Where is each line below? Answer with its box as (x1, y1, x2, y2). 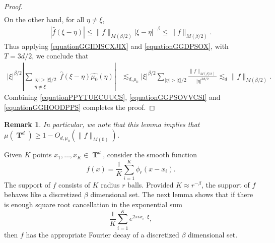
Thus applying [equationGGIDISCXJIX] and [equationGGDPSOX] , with (4, 40, 229, 51)
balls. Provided (127, 179, 174, 190)
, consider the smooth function (103, 149, 197, 160)
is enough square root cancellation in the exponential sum (4, 199, 182, 210)
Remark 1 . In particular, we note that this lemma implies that (4, 118, 200, 129)
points (33, 149, 52, 160)
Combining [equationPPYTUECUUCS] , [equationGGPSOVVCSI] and (4, 92, 221, 102)
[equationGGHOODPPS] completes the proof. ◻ (4, 101, 155, 112)
